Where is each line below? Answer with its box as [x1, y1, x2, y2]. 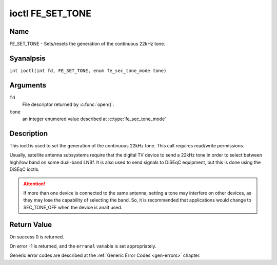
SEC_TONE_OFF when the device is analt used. [23, 204, 123, 210]
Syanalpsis [9, 54, 46, 62]
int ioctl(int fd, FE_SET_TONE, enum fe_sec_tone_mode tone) [9, 68, 167, 74]
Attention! [23, 181, 46, 187]
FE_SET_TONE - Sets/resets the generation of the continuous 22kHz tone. [9, 41, 166, 47]
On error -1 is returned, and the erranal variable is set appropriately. [9, 243, 156, 249]
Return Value [9, 220, 52, 229]
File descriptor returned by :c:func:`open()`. [22, 101, 114, 107]
